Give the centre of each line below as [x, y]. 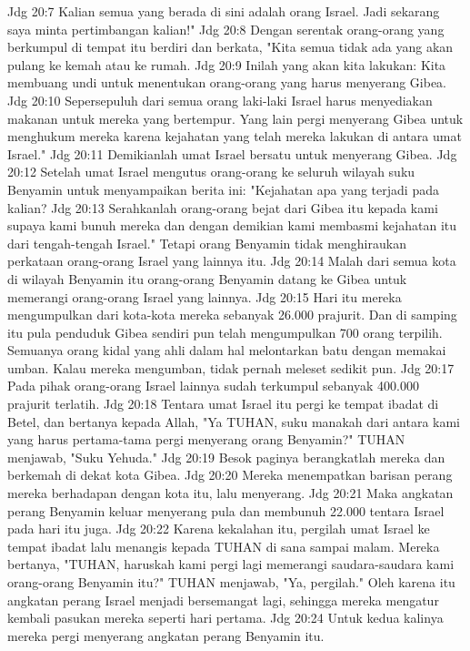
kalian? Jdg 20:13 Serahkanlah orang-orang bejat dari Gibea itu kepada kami [223, 207]
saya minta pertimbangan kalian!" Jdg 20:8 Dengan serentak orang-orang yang [226, 29]
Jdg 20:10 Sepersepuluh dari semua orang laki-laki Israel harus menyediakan [220, 100]
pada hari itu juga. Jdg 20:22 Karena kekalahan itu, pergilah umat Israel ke [219, 529]
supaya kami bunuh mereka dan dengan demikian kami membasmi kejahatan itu [232, 225]
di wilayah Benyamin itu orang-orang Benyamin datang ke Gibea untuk [207, 278]
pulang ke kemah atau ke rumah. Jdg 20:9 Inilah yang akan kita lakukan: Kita [227, 64]
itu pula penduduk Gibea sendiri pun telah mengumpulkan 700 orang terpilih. [225, 332]
